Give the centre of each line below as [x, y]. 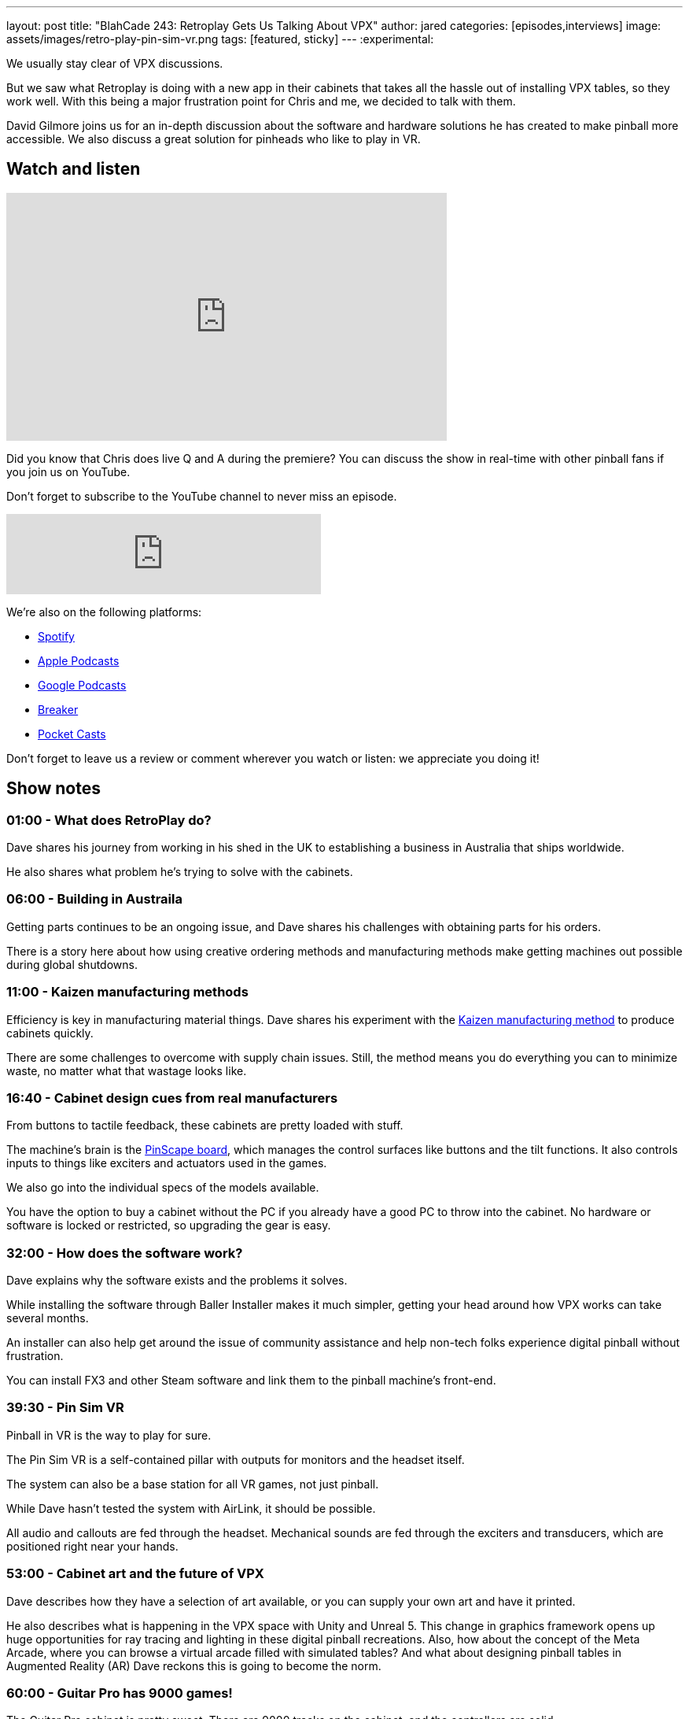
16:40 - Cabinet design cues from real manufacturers [172, 1098]
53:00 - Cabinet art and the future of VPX [135, 1574]
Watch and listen [74, 169]
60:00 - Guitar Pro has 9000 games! [120, 1693]
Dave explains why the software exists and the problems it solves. [177, 1281]
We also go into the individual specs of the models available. [163, 1188]
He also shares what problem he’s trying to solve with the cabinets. [180, 872]
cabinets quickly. [50, 1033]
